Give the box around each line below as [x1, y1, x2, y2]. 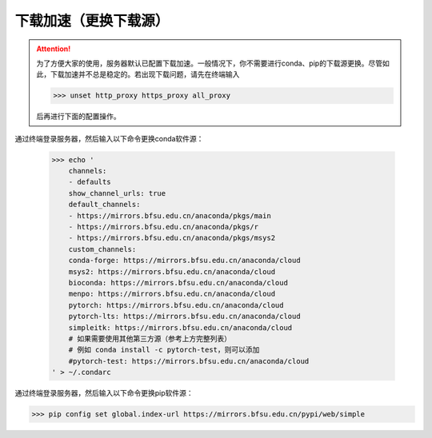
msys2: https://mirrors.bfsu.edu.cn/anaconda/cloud [68, 267, 276, 276]
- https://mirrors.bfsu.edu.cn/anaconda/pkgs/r [68, 222, 259, 232]
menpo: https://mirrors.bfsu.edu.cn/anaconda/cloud [68, 289, 276, 299]
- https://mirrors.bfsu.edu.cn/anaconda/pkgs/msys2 [68, 233, 276, 243]
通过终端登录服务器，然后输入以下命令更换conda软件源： [14, 133, 204, 143]
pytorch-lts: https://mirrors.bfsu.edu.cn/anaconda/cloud [68, 312, 301, 321]
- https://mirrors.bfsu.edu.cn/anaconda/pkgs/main [68, 211, 271, 220]
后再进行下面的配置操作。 [36, 112, 121, 121]
